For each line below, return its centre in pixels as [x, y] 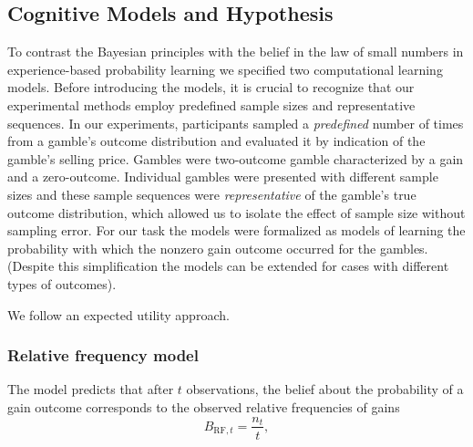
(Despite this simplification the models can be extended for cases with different [228, 266]
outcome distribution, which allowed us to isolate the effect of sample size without [236, 212]
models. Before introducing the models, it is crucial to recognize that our [211, 87]
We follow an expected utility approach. [118, 314]
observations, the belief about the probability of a [325, 389]
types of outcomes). [62, 283]
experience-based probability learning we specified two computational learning [225, 69]
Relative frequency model [103, 355]
